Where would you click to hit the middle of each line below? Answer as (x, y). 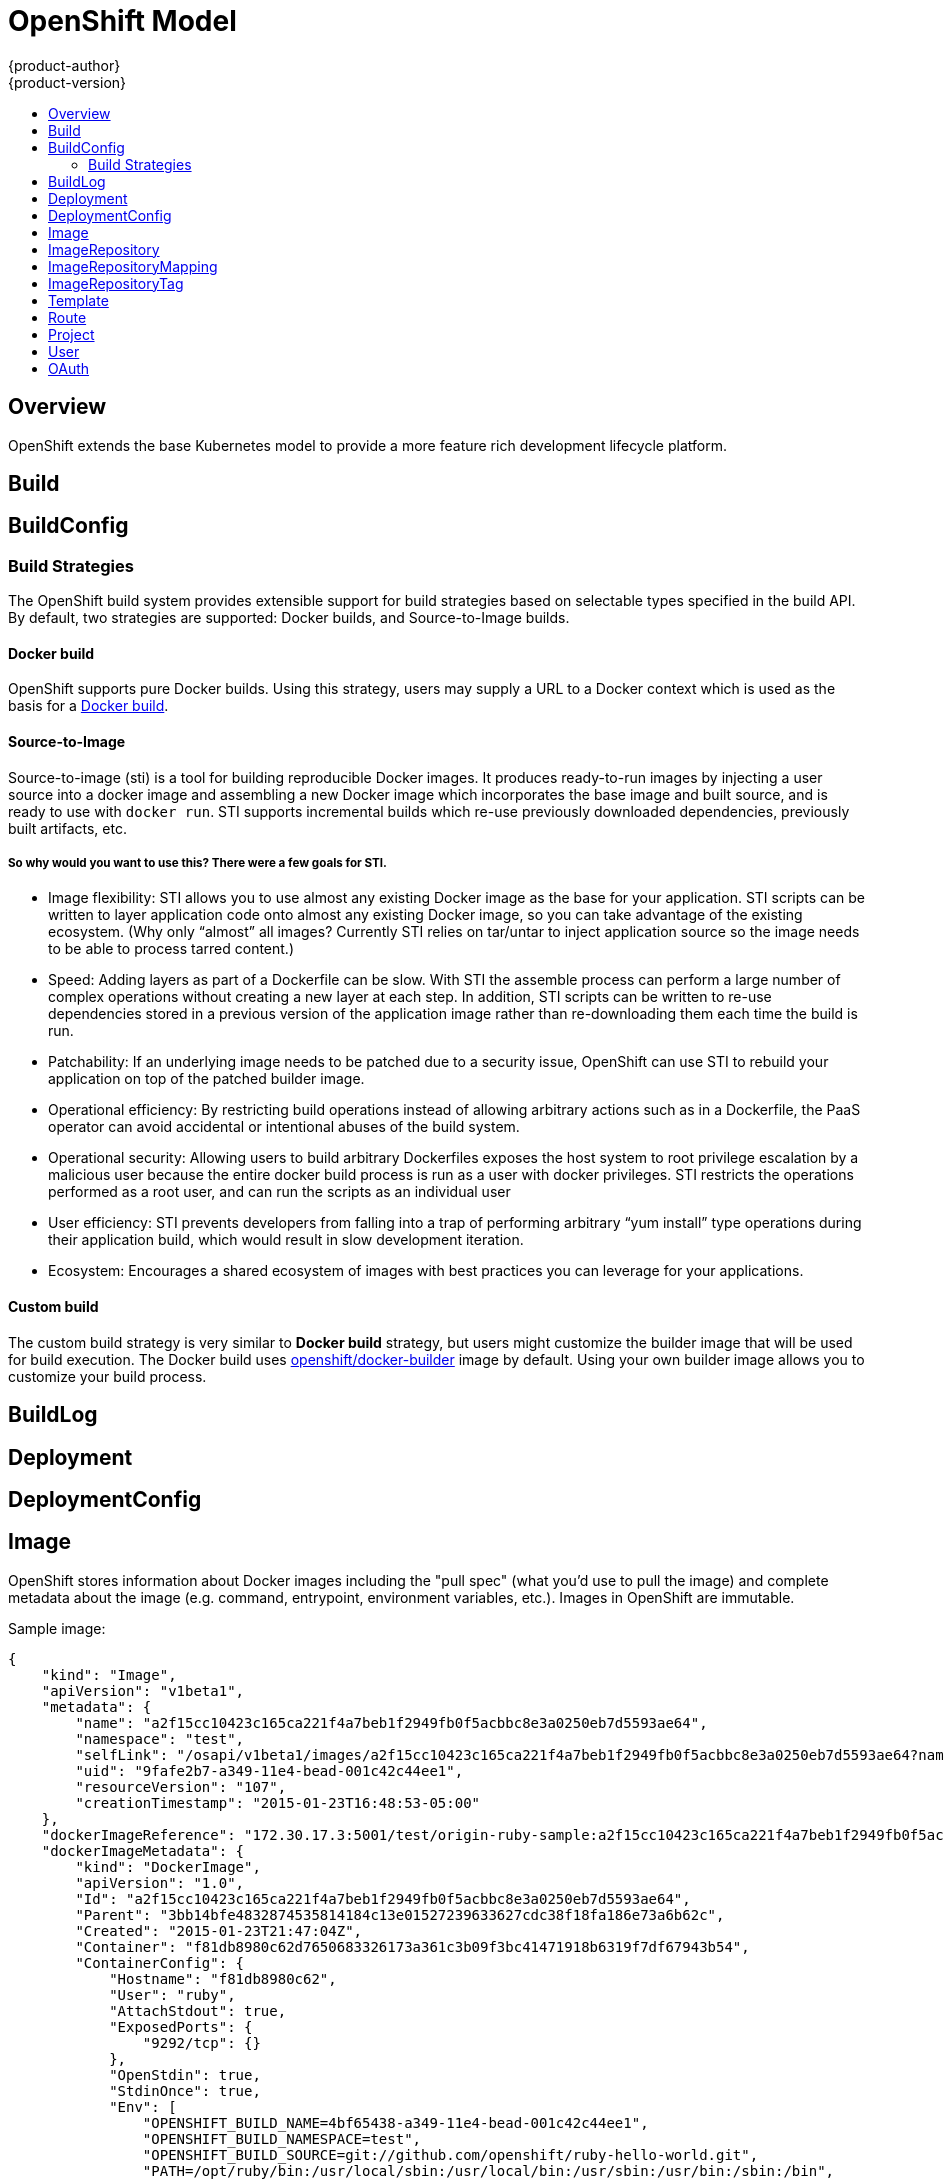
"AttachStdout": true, (198, 2010)
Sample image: (57, 1628)
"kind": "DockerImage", (168, 1866)
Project (71, 334)
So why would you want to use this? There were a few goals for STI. (197, 863)
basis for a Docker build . (88, 706)
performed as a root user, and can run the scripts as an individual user (279, 1192)
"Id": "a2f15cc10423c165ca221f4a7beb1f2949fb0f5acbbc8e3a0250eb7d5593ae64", (383, 1898)
